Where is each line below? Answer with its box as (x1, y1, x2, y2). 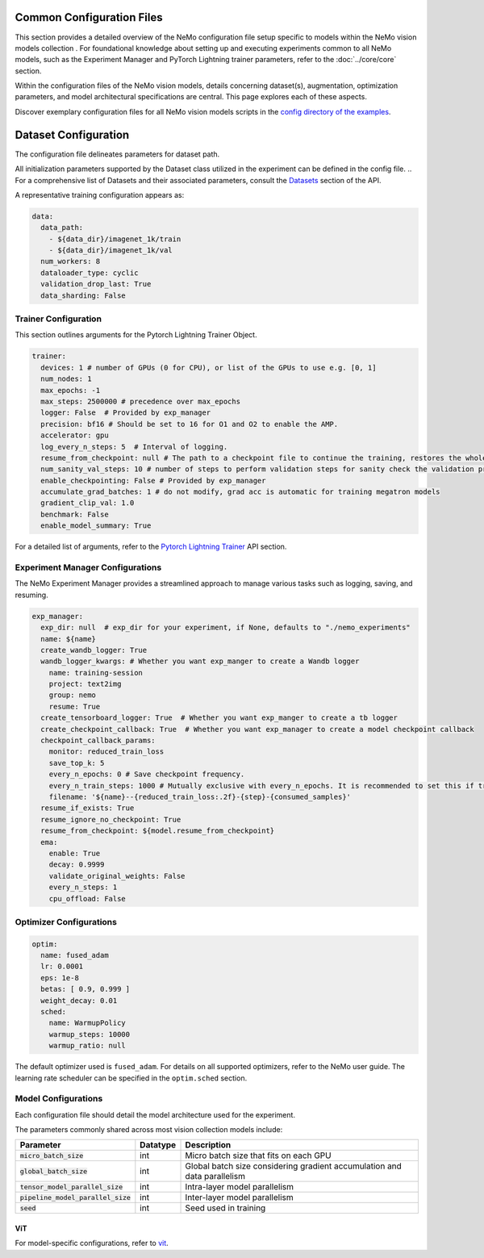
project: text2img (48, 679, 122, 689)
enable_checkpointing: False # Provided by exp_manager (40, 476, 266, 485)
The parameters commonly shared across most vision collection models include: (15, 1125, 283, 1135)
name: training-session (48, 668, 143, 677)
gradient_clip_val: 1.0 (40, 499, 135, 508)
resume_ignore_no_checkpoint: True (40, 815, 181, 824)
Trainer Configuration (15, 313, 102, 324)
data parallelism (185, 1171, 246, 1182)
